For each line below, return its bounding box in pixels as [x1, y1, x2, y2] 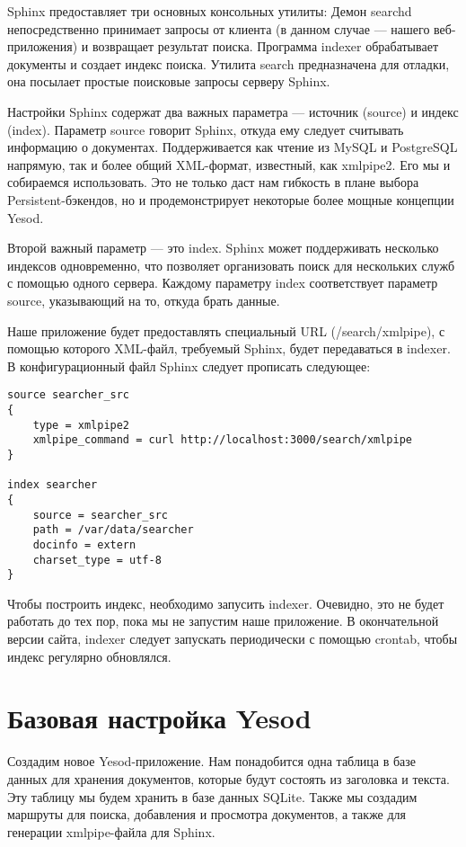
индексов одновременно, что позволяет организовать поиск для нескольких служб [7, 255, 455, 274]
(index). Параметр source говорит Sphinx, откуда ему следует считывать [7, 120, 404, 138]
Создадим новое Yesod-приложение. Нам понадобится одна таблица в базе [7, 752, 417, 771]
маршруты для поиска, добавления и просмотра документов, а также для [7, 805, 407, 824]
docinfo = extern [32, 538, 136, 551]
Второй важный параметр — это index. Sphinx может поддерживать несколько [7, 238, 439, 257]
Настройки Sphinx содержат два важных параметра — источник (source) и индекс [7, 102, 459, 120]
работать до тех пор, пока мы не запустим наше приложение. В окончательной [7, 611, 439, 630]
